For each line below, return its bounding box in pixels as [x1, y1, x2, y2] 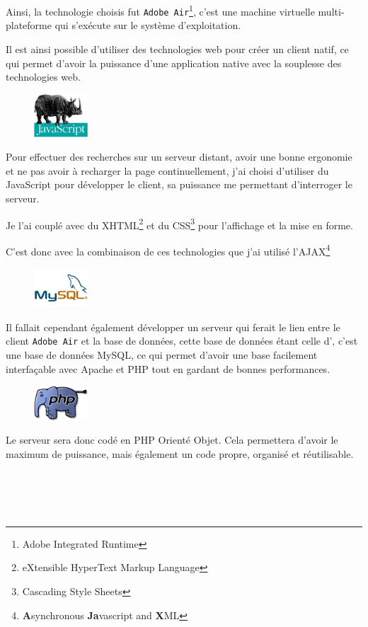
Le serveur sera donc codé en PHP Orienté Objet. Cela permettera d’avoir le [6, 432, 338, 447]
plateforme [6, 18, 52, 33]
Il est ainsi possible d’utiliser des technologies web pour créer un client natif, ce [6, 41, 349, 56]
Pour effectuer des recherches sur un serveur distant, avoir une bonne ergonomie [6, 149, 352, 164]
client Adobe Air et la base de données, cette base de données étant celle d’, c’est [6, 333, 358, 348]
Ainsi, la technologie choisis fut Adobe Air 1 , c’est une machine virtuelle [6, 2, 315, 18]
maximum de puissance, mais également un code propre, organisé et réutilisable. [6, 446, 354, 461]
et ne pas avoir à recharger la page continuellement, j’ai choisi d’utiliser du [6, 163, 329, 178]
